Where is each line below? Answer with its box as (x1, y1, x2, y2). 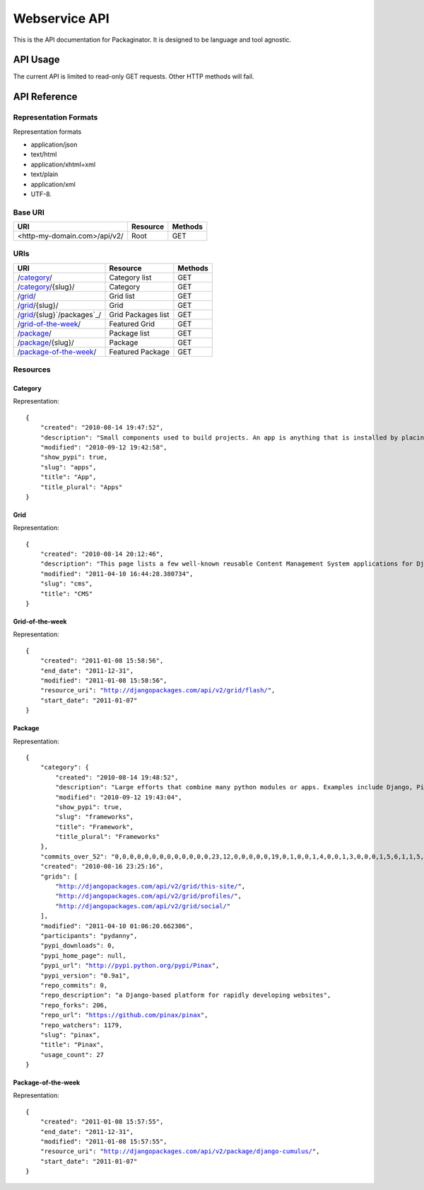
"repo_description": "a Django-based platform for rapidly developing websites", (40, 991, 331, 1000)
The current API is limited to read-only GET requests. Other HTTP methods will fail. (13, 72, 254, 81)
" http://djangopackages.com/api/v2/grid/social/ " (55, 902, 231, 910)
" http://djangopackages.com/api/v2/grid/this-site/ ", (55, 882, 246, 891)
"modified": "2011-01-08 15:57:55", (40, 1138, 167, 1146)
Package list (109, 328, 150, 338)
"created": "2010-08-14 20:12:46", (40, 550, 164, 559)
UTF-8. (30, 190, 52, 198)
